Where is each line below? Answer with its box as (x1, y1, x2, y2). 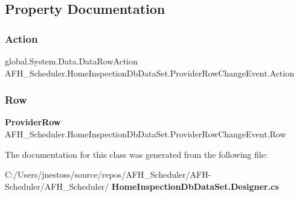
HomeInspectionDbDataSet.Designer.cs (111, 180, 279, 192)
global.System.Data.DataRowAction (5, 55, 138, 67)
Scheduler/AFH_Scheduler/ (5, 180, 109, 192)
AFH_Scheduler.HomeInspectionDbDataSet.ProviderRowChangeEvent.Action (5, 66, 294, 79)
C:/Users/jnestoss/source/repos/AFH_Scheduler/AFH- (5, 168, 211, 181)
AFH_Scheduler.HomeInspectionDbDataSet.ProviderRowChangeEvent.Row (5, 128, 286, 140)
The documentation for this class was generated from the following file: (5, 148, 268, 160)
